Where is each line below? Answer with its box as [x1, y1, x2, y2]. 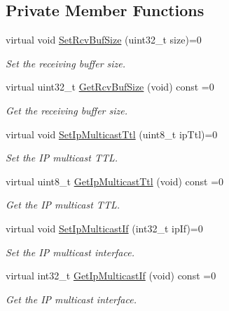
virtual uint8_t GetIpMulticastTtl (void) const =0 [6, 173, 224, 188]
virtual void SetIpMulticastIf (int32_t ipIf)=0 [6, 220, 203, 235]
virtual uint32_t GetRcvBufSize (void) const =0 [6, 79, 214, 94]
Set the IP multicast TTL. [6, 150, 118, 165]
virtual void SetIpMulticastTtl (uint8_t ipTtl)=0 [6, 126, 218, 141]
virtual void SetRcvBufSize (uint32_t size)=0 [6, 32, 202, 47]
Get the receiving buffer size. [6, 102, 128, 117]
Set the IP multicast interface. [6, 244, 134, 259]
